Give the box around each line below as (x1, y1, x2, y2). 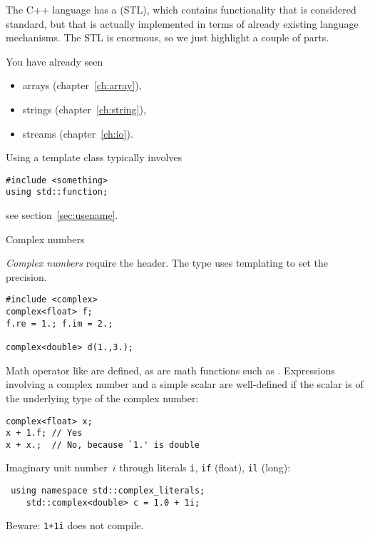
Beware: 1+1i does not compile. (6, 518, 144, 533)
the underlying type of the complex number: (6, 390, 199, 405)
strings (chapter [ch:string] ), (22, 101, 146, 116)
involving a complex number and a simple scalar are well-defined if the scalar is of (6, 377, 364, 392)
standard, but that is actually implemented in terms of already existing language (6, 16, 359, 31)
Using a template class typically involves (6, 150, 183, 165)
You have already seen (6, 53, 103, 68)
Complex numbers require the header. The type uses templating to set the (6, 255, 329, 270)
